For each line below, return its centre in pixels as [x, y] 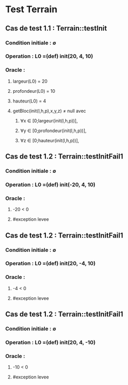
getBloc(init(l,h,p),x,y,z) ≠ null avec [49, 111]
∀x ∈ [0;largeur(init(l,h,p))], [49, 120]
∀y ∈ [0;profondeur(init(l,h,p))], [53, 131]
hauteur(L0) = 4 [29, 101]
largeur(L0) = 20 [30, 81]
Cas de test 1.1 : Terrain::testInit [56, 28]
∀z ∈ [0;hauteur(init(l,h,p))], [50, 140]
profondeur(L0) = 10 [34, 91]
